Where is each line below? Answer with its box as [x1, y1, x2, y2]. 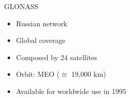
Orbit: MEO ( [16, 69, 60, 79]
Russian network [16, 18, 68, 28]
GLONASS [4, 1, 39, 11]
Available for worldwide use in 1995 [16, 85, 126, 96]
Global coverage [16, 35, 66, 45]
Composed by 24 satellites [16, 52, 97, 62]
